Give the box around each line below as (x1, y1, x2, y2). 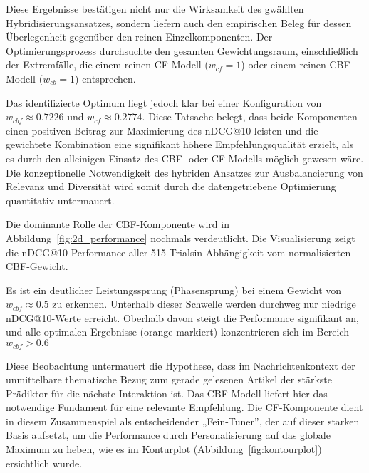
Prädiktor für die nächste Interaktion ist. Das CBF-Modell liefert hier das (6, 385, 328, 400)
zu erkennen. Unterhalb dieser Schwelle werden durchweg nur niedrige (52, 296, 356, 311)
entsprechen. (82, 71, 136, 85)
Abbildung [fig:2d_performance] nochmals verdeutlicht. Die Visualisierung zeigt (6, 230, 355, 245)
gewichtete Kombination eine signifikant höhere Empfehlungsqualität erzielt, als (6, 137, 354, 152)
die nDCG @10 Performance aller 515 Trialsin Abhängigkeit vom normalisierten (6, 244, 351, 259)
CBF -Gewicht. (6, 259, 68, 274)
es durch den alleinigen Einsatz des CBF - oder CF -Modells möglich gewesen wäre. (6, 150, 364, 165)
